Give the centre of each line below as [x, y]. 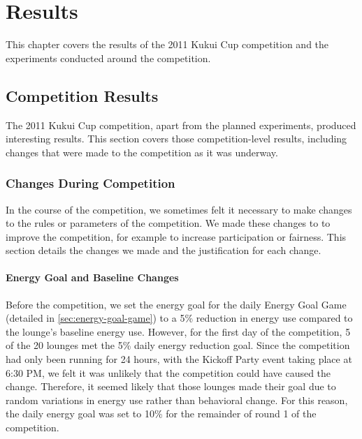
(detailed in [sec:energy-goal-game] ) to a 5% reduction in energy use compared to [179, 318]
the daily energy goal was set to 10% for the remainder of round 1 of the [161, 414]
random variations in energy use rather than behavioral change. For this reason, [177, 400]
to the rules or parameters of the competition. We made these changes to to [168, 223]
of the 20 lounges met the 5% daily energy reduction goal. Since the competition [178, 345]
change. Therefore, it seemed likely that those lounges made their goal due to [171, 386]
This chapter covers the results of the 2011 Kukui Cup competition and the [167, 44]
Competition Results [82, 95]
